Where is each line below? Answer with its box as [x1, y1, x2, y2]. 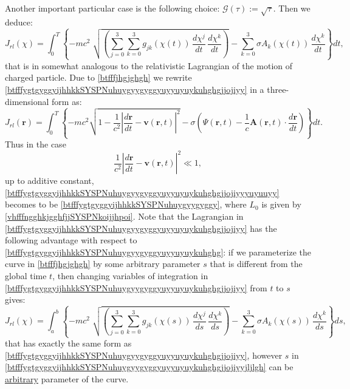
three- [267, 83, 289, 96]
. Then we [273, 2, 311, 14]
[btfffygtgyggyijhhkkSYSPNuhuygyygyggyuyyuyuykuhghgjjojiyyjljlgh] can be [5, 360, 293, 373]
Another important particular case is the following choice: [5, 2, 220, 14]
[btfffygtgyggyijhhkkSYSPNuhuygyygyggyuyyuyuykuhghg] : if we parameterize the [5, 245, 312, 258]
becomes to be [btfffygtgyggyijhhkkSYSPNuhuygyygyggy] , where [5, 198, 247, 211]
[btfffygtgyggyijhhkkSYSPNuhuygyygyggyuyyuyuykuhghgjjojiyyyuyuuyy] [5, 186, 280, 198]
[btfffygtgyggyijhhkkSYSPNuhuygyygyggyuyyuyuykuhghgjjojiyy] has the [5, 222, 277, 234]
